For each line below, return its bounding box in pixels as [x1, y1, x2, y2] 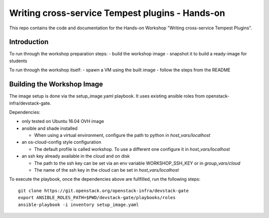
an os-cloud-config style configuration [21, 139, 102, 145]
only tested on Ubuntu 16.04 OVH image [21, 118, 104, 124]
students [9, 58, 27, 64]
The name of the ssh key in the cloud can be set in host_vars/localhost [34, 167, 179, 173]
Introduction [9, 38, 49, 46]
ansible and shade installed [21, 125, 78, 131]
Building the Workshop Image [9, 80, 103, 89]
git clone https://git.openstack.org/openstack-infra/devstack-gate [18, 188, 189, 194]
